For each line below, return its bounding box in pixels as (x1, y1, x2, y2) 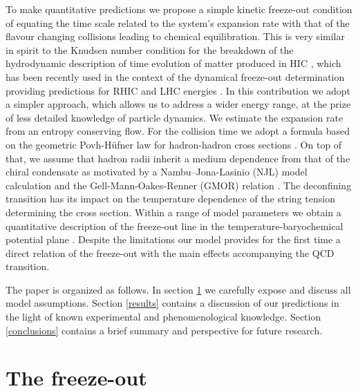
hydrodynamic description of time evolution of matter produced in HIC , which (6, 56, 341, 70)
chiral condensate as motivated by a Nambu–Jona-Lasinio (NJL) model (6, 164, 308, 179)
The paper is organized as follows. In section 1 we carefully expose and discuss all (6, 282, 351, 296)
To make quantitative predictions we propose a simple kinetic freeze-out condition (6, 2, 352, 16)
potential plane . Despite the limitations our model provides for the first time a (6, 232, 341, 247)
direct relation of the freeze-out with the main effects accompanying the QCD (6, 245, 335, 260)
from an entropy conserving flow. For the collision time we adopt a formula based (6, 124, 350, 138)
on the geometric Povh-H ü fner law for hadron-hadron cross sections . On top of (6, 137, 342, 151)
